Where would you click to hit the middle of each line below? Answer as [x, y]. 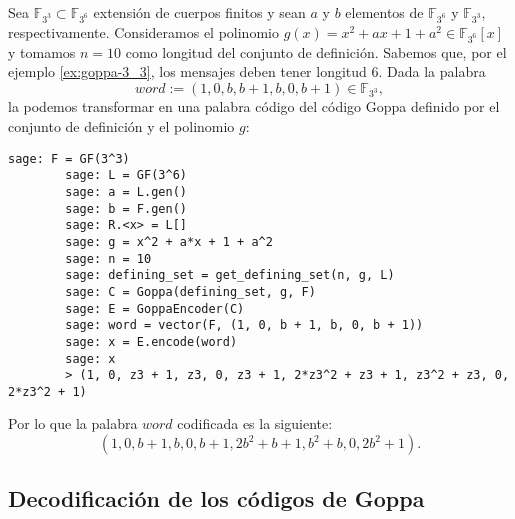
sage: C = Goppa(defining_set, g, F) [190, 291]
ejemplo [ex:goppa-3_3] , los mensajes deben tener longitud [187, 71]
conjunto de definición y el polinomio [121, 126]
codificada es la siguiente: [255, 423]
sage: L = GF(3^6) [126, 175]
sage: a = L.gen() [126, 191]
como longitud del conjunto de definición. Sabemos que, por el [316, 51]
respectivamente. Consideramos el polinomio [143, 31]
